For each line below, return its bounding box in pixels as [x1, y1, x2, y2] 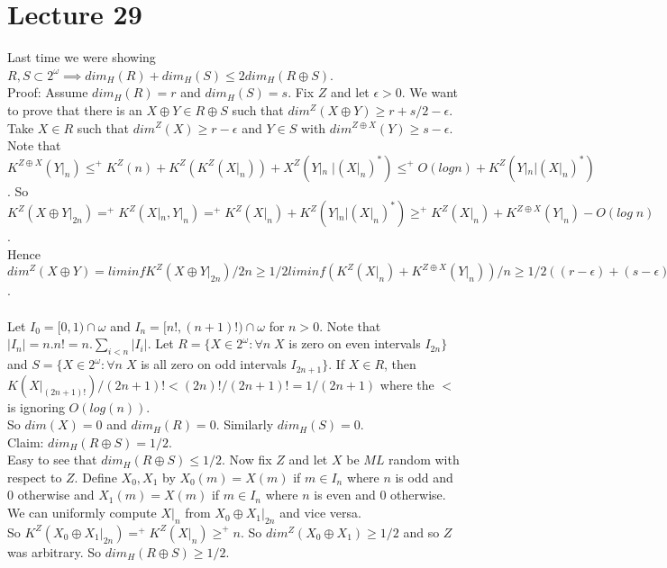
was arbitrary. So [7, 542, 102, 561]
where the [379, 374, 434, 393]
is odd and [395, 467, 453, 486]
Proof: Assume [7, 83, 88, 102]
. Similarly [215, 415, 274, 434]
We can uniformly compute [7, 503, 157, 522]
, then [384, 355, 416, 374]
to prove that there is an [7, 100, 142, 119]
